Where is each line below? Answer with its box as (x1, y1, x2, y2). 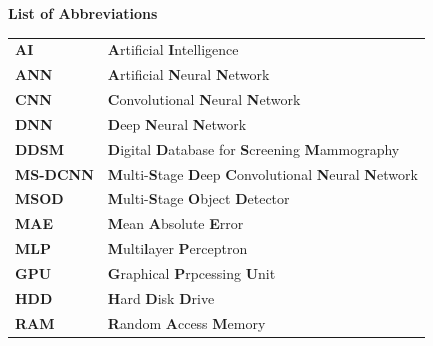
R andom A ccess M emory (107, 312, 266, 333)
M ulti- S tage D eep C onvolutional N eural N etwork (107, 163, 418, 184)
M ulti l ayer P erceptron (107, 238, 248, 259)
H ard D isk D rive (107, 287, 215, 308)
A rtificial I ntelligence (107, 39, 239, 60)
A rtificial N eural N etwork (107, 64, 270, 85)
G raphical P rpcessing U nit (107, 262, 276, 283)
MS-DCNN (15, 163, 94, 184)
